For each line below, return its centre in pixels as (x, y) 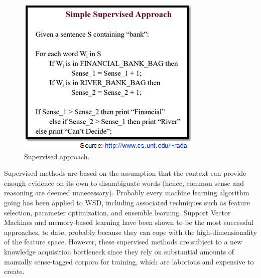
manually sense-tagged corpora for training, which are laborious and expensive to (129, 261)
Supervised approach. (57, 156)
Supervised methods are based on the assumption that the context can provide (125, 173)
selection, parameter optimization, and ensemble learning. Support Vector (117, 212)
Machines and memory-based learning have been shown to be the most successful (129, 222)
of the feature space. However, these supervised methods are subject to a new (123, 242)
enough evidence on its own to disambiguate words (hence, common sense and (124, 183)
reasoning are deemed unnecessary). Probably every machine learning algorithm (127, 193)
